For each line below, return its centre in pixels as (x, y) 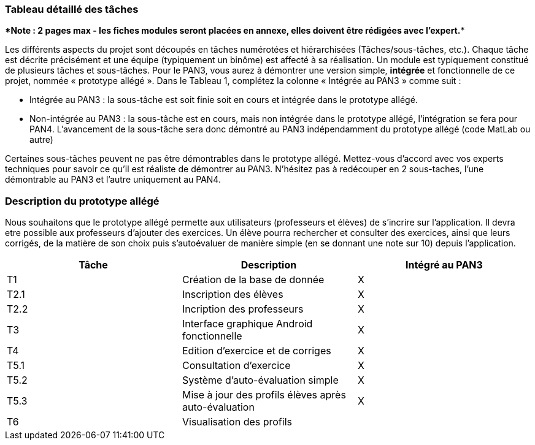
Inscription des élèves (233, 295)
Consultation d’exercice (236, 366)
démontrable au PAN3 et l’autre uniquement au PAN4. (113, 180)
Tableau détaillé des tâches (72, 9)
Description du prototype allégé (82, 201)
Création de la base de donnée (253, 280)
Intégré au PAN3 (444, 265)
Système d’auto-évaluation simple (260, 380)
